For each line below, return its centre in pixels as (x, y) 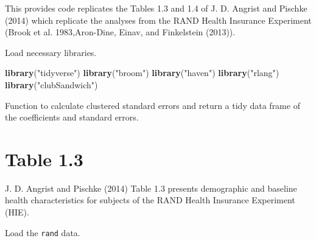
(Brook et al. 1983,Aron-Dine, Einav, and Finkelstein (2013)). (120, 32)
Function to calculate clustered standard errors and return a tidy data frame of (153, 105)
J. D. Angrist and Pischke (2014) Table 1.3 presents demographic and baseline (151, 188)
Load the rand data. (43, 232)
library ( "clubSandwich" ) (51, 84)
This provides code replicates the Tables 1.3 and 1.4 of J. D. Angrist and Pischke (156, 8)
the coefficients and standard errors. (72, 117)
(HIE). (17, 212)
